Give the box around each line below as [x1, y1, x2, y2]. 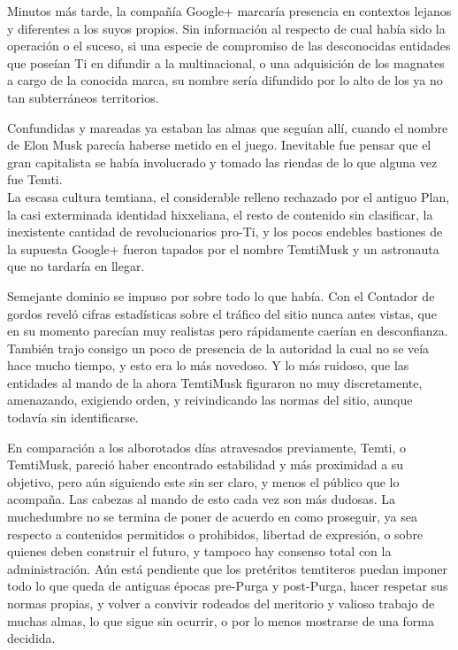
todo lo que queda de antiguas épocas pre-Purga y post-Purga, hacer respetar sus [7, 576, 448, 595]
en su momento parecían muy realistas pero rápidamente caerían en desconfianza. [7, 321, 448, 340]
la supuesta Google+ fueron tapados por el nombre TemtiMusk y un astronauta [7, 239, 439, 258]
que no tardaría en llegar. [7, 257, 145, 275]
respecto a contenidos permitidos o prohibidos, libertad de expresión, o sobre [7, 524, 424, 543]
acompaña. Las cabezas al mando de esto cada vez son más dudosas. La [7, 490, 396, 508]
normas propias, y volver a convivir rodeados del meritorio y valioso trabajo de [7, 594, 435, 612]
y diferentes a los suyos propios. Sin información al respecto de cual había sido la [7, 19, 446, 37]
